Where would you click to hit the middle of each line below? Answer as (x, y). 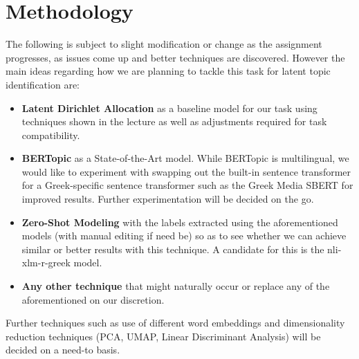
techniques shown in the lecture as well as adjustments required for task (174, 121)
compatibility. (51, 135)
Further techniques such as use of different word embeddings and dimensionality (175, 323)
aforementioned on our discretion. (93, 299)
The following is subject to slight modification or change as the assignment (164, 44)
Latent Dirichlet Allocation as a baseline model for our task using (169, 108)
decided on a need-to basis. (63, 350)
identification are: (43, 84)
